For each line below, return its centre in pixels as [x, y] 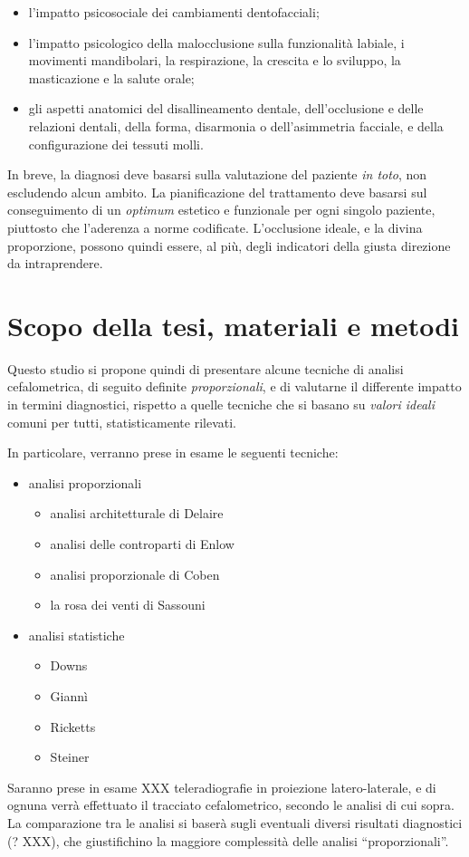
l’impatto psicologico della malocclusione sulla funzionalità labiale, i [216, 42]
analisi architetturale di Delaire [137, 513]
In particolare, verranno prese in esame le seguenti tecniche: [173, 453]
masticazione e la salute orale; [111, 77]
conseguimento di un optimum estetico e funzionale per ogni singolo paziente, [221, 210]
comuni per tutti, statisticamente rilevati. [122, 422]
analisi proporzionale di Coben [135, 574]
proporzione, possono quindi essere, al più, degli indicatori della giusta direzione [229, 245]
